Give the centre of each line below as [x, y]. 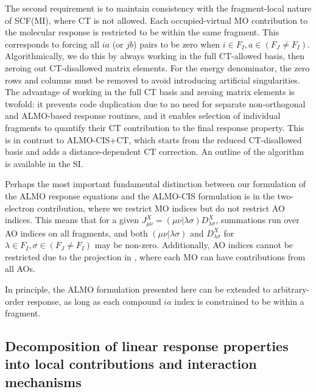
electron [20, 208]
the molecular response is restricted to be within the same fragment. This [142, 32]
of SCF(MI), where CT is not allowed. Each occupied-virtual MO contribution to [156, 20]
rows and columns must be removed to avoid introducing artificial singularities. [153, 80]
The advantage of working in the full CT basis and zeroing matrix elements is [150, 92]
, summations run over [258, 220]
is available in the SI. [44, 163]
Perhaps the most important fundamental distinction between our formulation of [156, 184]
